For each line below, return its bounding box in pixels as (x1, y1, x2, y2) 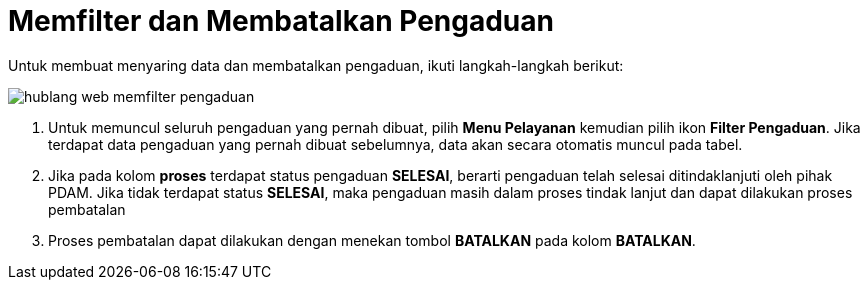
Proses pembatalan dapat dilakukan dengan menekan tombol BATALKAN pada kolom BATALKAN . (48, 231, 696, 249)
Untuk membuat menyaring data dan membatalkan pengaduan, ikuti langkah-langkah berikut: (8, 56, 624, 74)
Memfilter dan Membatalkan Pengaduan (8, 4, 554, 38)
